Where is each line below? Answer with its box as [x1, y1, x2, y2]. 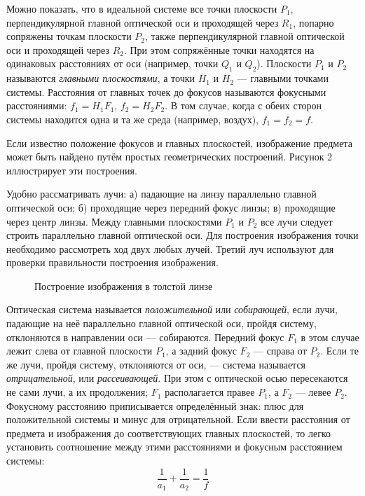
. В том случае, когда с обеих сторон [165, 98, 322, 113]
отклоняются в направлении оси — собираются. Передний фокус [6, 329, 284, 344]
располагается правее [165, 385, 255, 399]
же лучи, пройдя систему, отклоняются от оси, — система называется [6, 357, 306, 371]
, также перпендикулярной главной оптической [145, 29, 345, 43]
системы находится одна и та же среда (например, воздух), [6, 111, 259, 126]
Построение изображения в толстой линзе [34, 278, 213, 293]
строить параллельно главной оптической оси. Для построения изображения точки [6, 228, 359, 242]
